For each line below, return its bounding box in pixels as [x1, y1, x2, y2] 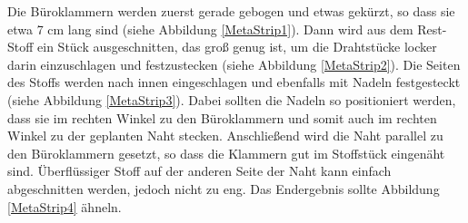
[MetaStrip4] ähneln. [7, 197, 122, 216]
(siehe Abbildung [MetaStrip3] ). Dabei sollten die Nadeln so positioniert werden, [7, 90, 456, 109]
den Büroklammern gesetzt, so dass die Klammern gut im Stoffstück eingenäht [7, 143, 445, 162]
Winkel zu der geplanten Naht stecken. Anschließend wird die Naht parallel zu [7, 126, 443, 145]
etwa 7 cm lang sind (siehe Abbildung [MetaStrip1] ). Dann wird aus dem [7, 19, 413, 38]
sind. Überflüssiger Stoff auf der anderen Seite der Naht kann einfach [7, 161, 392, 180]
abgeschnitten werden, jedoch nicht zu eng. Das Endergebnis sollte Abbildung [7, 179, 440, 198]
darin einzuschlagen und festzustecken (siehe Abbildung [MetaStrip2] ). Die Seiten [7, 54, 461, 73]
